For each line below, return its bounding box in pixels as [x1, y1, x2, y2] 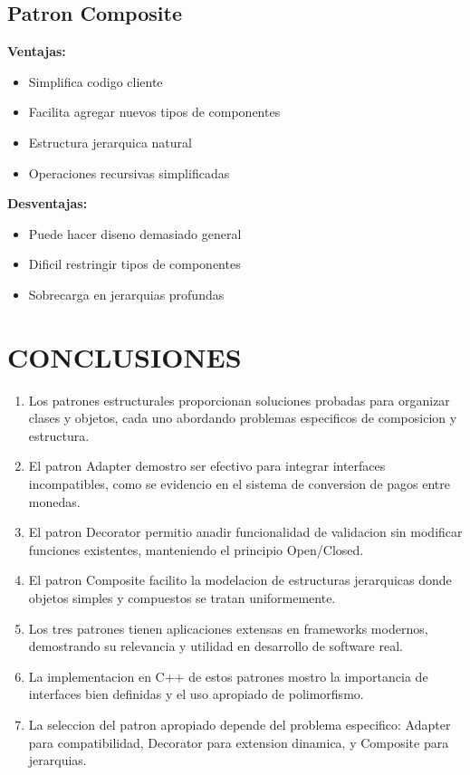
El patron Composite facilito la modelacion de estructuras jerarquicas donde [28, 570, 452, 589]
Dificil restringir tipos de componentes [28, 254, 241, 273]
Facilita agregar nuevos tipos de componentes [28, 102, 281, 121]
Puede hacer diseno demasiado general [28, 224, 242, 243]
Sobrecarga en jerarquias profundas [28, 284, 225, 303]
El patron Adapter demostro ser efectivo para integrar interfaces [28, 456, 386, 475]
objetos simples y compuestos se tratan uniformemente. [28, 588, 336, 608]
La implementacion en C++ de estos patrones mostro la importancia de [28, 666, 428, 685]
